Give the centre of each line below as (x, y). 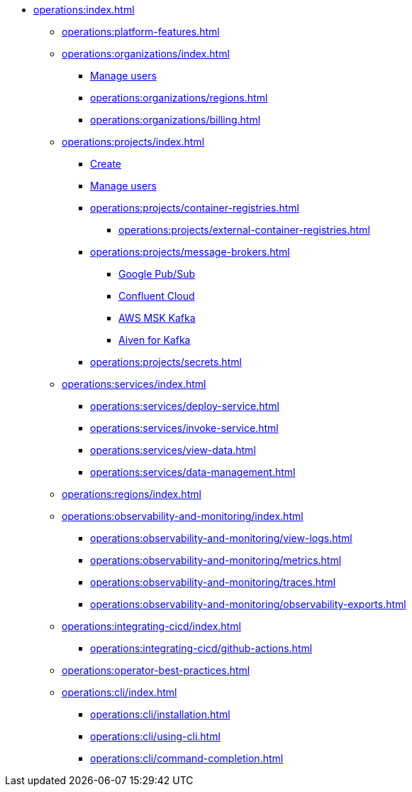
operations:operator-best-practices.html (156, 670)
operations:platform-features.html (141, 32)
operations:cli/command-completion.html (187, 758)
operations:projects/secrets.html (166, 362)
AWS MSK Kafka (157, 318)
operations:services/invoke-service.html (184, 428)
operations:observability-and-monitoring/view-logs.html (221, 538)
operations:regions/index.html (132, 494)
